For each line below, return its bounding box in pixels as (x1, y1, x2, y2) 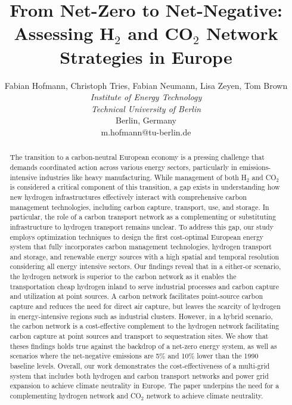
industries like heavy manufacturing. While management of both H (39, 172, 247, 182)
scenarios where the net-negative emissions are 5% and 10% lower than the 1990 (10, 351, 259, 361)
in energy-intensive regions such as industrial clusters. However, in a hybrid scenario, (10, 311, 273, 321)
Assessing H (14, 21, 115, 45)
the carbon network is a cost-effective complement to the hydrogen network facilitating (10, 321, 279, 331)
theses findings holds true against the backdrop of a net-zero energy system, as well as (10, 341, 277, 351)
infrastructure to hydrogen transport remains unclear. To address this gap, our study (10, 221, 274, 231)
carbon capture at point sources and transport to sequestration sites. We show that (10, 331, 269, 341)
